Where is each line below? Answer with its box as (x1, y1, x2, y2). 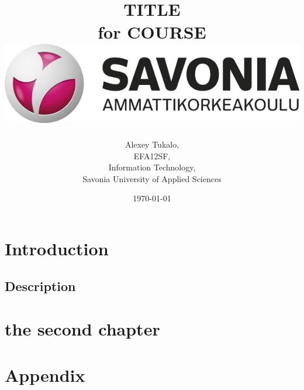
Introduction (5, 237, 109, 261)
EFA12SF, (133, 149, 171, 162)
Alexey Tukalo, (125, 138, 179, 150)
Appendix (5, 362, 85, 386)
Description (5, 276, 76, 295)
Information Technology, (108, 161, 196, 173)
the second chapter (5, 317, 160, 341)
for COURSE (98, 20, 206, 44)
